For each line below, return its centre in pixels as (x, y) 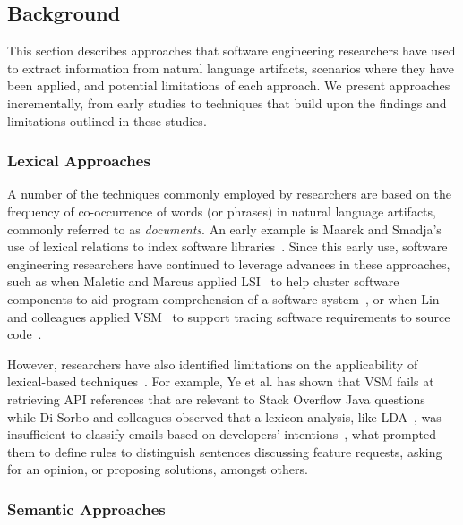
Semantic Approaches (86, 508)
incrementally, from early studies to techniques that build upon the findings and (227, 102)
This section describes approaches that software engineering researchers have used (231, 51)
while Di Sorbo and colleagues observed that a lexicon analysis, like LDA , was (224, 416)
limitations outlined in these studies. (107, 120)
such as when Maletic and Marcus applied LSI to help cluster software (203, 281)
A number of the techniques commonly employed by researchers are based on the (229, 194)
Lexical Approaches (79, 161)
